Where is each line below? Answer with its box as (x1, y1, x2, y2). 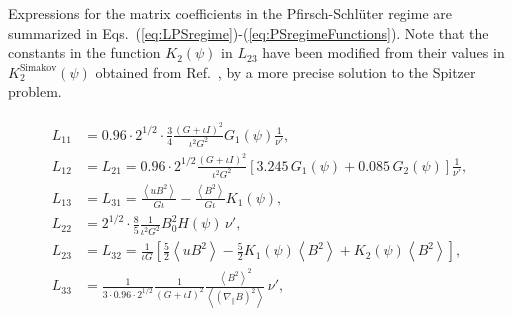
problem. (8, 81, 62, 102)
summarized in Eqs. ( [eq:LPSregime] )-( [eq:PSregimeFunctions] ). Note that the (8, 22, 489, 43)
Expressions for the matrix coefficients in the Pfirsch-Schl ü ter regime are (8, 3, 452, 23)
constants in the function (8, 42, 161, 63)
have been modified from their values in (262, 42, 505, 63)
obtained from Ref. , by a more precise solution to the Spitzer (95, 61, 476, 82)
